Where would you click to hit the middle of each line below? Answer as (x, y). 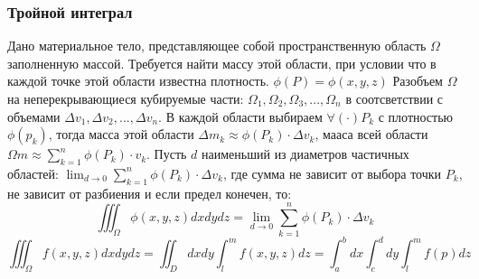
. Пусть (167, 154)
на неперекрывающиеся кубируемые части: (126, 98)
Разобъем (418, 81)
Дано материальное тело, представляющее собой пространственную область (217, 46)
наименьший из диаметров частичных (305, 154)
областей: (33, 173)
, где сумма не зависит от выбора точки (332, 173)
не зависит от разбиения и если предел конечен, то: (150, 193)
